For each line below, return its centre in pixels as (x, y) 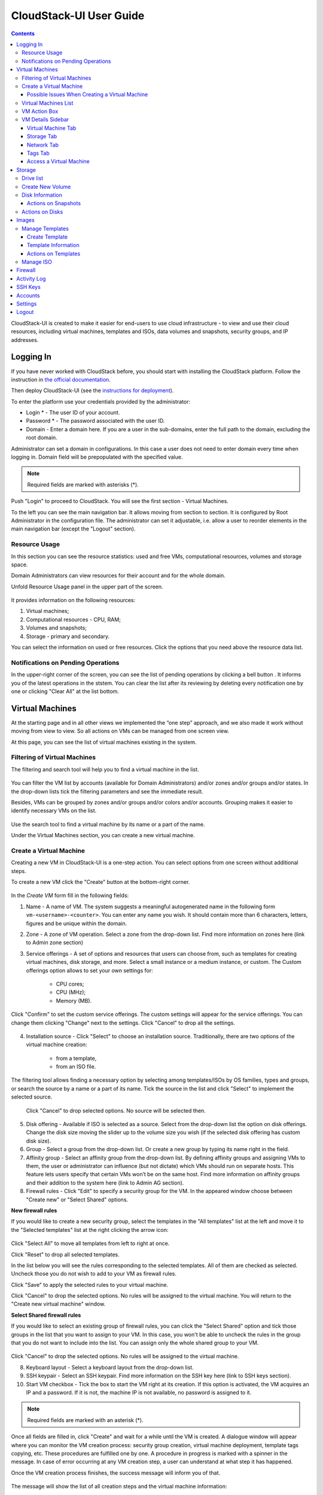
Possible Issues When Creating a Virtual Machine (88, 94)
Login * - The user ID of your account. (73, 413)
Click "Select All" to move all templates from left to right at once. (90, 1243)
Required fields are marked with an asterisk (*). (85, 1420)
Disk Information (42, 195)
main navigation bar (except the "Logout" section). (73, 529)
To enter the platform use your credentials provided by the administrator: (101, 401)
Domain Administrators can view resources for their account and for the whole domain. (118, 576)
